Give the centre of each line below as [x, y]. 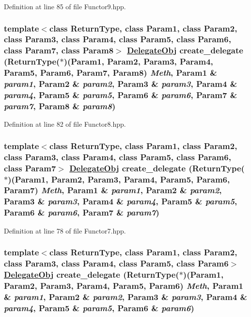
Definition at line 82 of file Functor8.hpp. [65, 124]
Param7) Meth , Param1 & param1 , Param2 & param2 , [113, 190]
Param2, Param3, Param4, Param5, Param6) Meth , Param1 [124, 285]
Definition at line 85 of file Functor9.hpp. [65, 6]
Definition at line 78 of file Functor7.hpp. [65, 230]
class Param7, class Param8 [59, 50]
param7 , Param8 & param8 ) [60, 106]
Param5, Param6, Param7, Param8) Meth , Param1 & [110, 73]
